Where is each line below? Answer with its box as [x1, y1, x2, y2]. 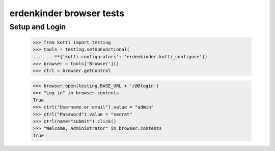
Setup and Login [9, 22, 66, 31]
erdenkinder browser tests [9, 8, 125, 19]
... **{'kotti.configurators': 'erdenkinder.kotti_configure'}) [33, 54, 208, 59]
